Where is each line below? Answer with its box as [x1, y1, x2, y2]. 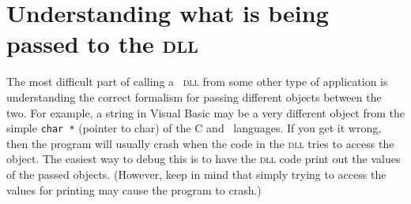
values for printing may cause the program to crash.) [6, 181, 262, 198]
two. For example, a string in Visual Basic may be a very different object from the [6, 104, 405, 121]
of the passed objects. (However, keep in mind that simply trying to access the [6, 165, 386, 182]
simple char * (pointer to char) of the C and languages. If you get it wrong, [6, 120, 382, 136]
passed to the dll [6, 28, 198, 60]
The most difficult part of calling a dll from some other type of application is [6, 73, 388, 90]
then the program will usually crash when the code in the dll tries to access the [6, 135, 394, 151]
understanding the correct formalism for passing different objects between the [6, 88, 382, 105]
